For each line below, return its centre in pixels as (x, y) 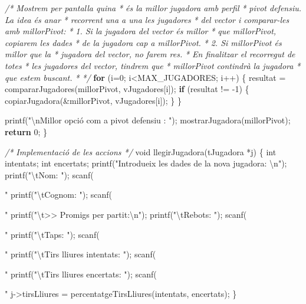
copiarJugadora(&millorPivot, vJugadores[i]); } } (93, 100)
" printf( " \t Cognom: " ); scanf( (58, 195)
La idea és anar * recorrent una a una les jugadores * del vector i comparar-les (147, 19)
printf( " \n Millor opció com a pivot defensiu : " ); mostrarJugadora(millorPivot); (148, 120)
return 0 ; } (26, 131)
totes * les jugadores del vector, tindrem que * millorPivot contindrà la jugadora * (153, 65)
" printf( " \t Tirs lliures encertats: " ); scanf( (81, 274)
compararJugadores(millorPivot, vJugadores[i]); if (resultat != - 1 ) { (127, 89)
